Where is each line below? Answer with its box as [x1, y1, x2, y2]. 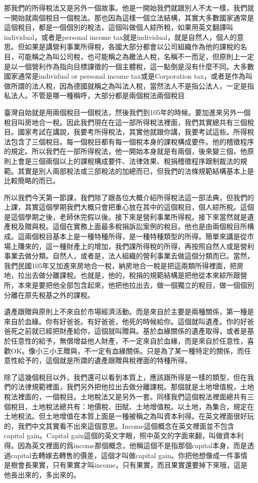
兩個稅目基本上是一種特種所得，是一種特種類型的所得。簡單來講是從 [24, 231, 247, 241]
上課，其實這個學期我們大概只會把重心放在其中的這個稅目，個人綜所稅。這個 [4, 202, 254, 212]
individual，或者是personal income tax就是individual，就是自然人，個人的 [4, 31, 237, 42]
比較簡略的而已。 [4, 175, 60, 186]
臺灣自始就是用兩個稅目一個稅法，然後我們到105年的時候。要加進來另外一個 [4, 107, 251, 117]
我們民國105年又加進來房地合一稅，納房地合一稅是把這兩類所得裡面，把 [4, 260, 237, 270]
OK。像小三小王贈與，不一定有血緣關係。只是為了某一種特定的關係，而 [10, 345, 244, 356]
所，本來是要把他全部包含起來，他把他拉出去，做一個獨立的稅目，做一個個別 [4, 280, 254, 290]
